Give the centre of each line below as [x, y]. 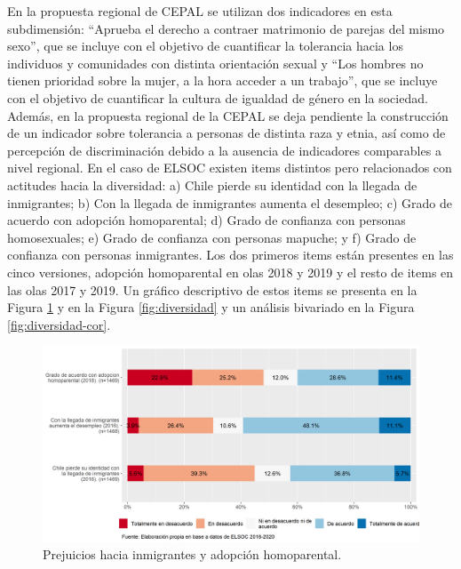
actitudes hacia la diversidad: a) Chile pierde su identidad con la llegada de [212, 184]
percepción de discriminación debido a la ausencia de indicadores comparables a [224, 150]
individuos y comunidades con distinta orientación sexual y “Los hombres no [215, 63]
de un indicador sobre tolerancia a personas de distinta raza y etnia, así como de [227, 133]
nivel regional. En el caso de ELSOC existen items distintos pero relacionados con [230, 168]
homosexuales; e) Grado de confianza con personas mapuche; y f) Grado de [212, 237]
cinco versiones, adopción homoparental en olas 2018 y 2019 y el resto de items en [230, 272]
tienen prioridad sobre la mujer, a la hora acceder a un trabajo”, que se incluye [223, 80]
